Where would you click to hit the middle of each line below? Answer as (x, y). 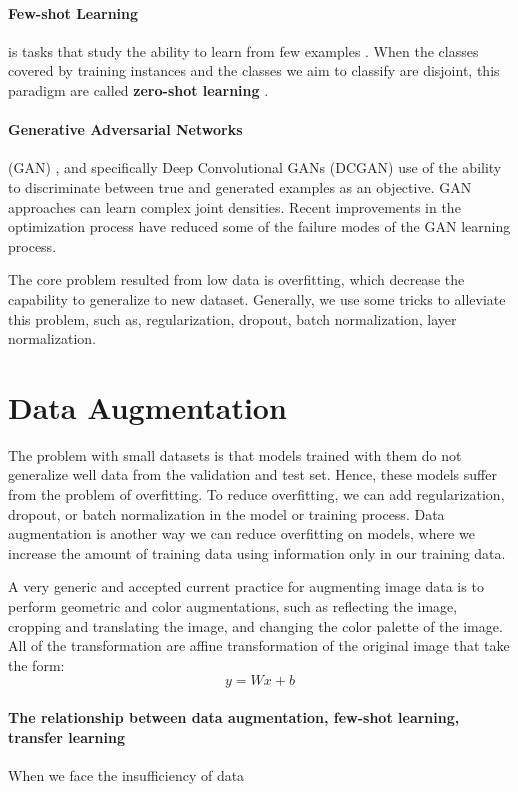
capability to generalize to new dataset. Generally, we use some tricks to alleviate (257, 298)
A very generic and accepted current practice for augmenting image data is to (246, 586)
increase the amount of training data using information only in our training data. (257, 552)
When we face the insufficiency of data (126, 774)
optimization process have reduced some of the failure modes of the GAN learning (259, 226)
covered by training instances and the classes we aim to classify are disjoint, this (254, 70)
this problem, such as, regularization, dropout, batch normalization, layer (232, 318)
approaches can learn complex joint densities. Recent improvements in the (234, 206)
